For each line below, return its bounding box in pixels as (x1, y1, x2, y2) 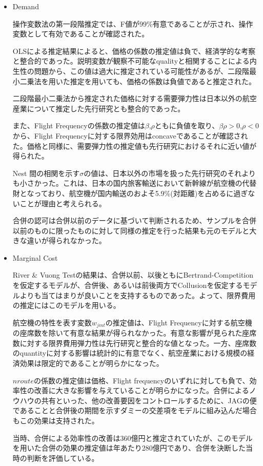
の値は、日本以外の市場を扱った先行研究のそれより (84, 167, 256, 178)
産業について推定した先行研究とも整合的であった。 (12, 103, 185, 113)
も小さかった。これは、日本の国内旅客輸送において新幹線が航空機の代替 (12, 178, 257, 188)
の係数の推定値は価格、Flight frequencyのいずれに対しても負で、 (33, 375, 250, 385)
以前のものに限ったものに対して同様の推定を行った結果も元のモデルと (12, 225, 250, 236)
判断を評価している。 (27, 452, 99, 463)
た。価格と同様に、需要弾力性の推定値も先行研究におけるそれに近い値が (12, 140, 257, 151)
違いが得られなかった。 (27, 235, 106, 246)
